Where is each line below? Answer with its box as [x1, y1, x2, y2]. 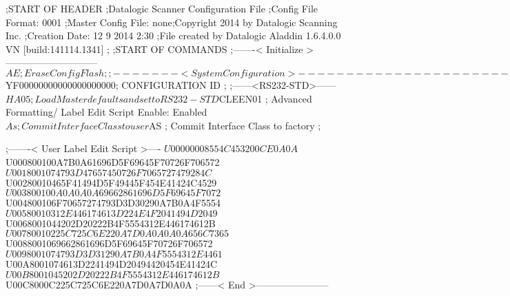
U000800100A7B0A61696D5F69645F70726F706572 [6, 154, 220, 169]
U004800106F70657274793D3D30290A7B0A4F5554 [6, 195, 221, 210]
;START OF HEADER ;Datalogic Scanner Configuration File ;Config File [6, 1, 318, 15]
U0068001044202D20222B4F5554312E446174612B [6, 215, 216, 230]
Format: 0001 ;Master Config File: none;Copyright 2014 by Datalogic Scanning [6, 14, 338, 29]
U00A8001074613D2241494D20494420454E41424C [6, 256, 218, 271]
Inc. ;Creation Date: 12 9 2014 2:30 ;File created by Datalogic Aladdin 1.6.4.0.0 [6, 28, 341, 43]
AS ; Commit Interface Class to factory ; [149, 118, 321, 132]
